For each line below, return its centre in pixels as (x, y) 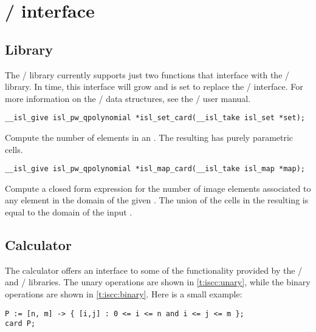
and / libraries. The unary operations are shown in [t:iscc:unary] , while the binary (158, 282)
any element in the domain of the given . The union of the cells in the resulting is (157, 200)
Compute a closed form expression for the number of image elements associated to (158, 188)
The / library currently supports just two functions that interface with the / (147, 74)
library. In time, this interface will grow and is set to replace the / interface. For (154, 86)
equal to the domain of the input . (69, 212)
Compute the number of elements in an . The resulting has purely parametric (149, 137)
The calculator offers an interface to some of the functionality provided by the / (154, 270)
